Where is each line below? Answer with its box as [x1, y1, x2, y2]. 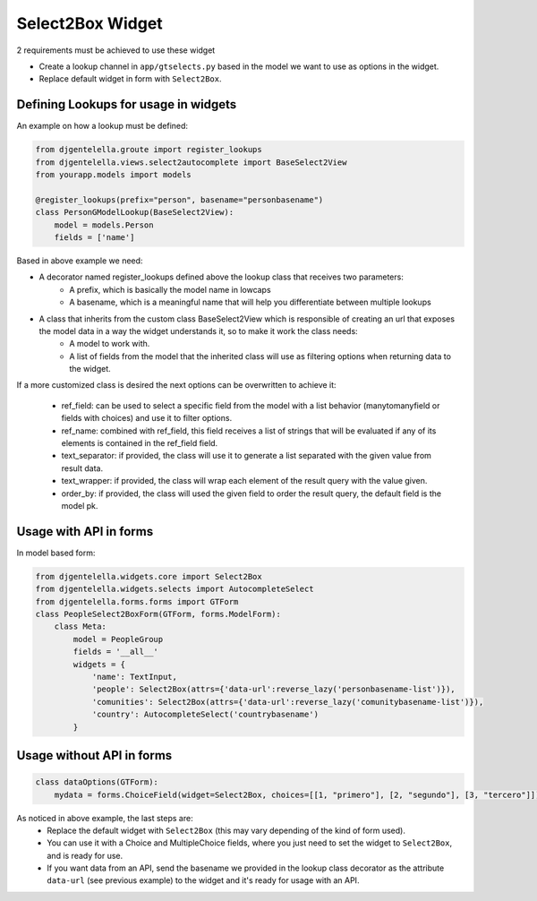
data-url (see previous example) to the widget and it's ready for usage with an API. [47, 875, 360, 886]
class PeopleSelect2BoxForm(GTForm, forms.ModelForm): [35, 609, 281, 620]
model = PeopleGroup [72, 634, 164, 644]
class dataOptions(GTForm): [35, 777, 158, 787]
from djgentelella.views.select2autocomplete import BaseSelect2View [35, 157, 347, 167]
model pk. [61, 500, 98, 511]
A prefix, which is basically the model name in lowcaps [69, 284, 272, 295]
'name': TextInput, [91, 672, 178, 682]
